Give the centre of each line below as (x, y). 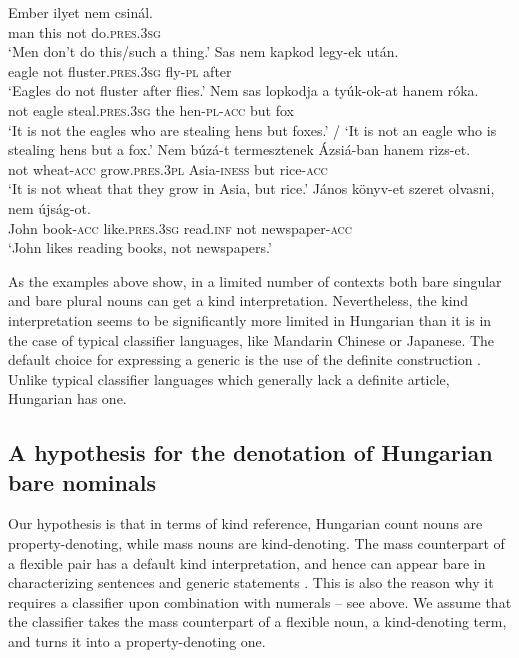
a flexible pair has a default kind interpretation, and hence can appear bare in (247, 562)
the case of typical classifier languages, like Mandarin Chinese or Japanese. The (251, 339)
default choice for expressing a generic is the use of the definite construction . (245, 359)
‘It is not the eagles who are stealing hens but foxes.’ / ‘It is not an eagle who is (252, 129)
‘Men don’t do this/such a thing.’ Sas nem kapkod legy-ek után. (203, 51)
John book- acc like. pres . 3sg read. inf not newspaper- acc (180, 227)
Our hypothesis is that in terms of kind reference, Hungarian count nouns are (245, 523)
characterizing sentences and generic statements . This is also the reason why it (251, 582)
